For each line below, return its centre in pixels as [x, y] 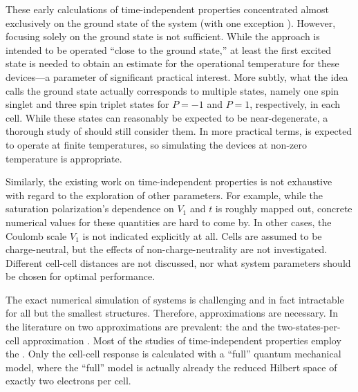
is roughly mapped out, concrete [284, 208]
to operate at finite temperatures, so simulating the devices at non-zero [156, 144]
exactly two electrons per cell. [68, 381]
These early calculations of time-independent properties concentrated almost [167, 9]
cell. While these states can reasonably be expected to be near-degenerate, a [167, 117]
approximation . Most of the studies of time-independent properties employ [182, 340]
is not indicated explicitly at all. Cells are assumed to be [202, 235]
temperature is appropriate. [64, 158]
